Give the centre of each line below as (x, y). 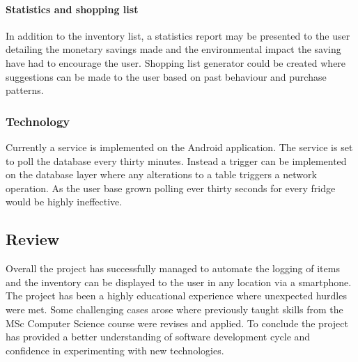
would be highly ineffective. (64, 202)
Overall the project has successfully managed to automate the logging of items (173, 268)
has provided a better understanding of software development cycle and (158, 337)
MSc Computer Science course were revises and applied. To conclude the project (177, 323)
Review (33, 239)
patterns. (25, 90)
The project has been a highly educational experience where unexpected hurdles (176, 296)
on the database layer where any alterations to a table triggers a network (161, 174)
